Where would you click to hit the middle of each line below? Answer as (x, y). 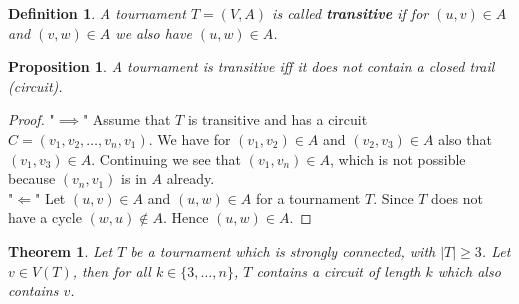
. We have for (189, 138)
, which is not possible (397, 158)
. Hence (185, 217)
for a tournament (308, 197)
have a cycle (45, 217)
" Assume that (126, 119)
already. (190, 178)
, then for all (111, 270)
